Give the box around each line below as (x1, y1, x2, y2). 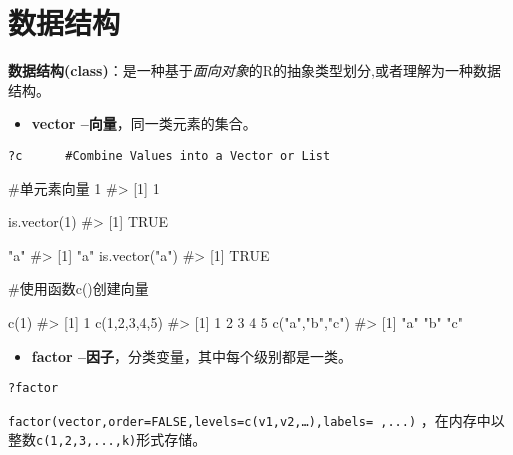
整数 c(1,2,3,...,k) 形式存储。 (8, 429, 207, 450)
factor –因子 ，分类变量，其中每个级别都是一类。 (31, 345, 353, 366)
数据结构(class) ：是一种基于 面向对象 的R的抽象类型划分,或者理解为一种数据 (8, 60, 501, 81)
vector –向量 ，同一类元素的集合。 (31, 113, 257, 134)
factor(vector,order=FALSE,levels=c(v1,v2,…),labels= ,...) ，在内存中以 (8, 409, 505, 430)
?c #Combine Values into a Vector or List (8, 148, 331, 163)
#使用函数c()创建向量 (8, 278, 149, 299)
